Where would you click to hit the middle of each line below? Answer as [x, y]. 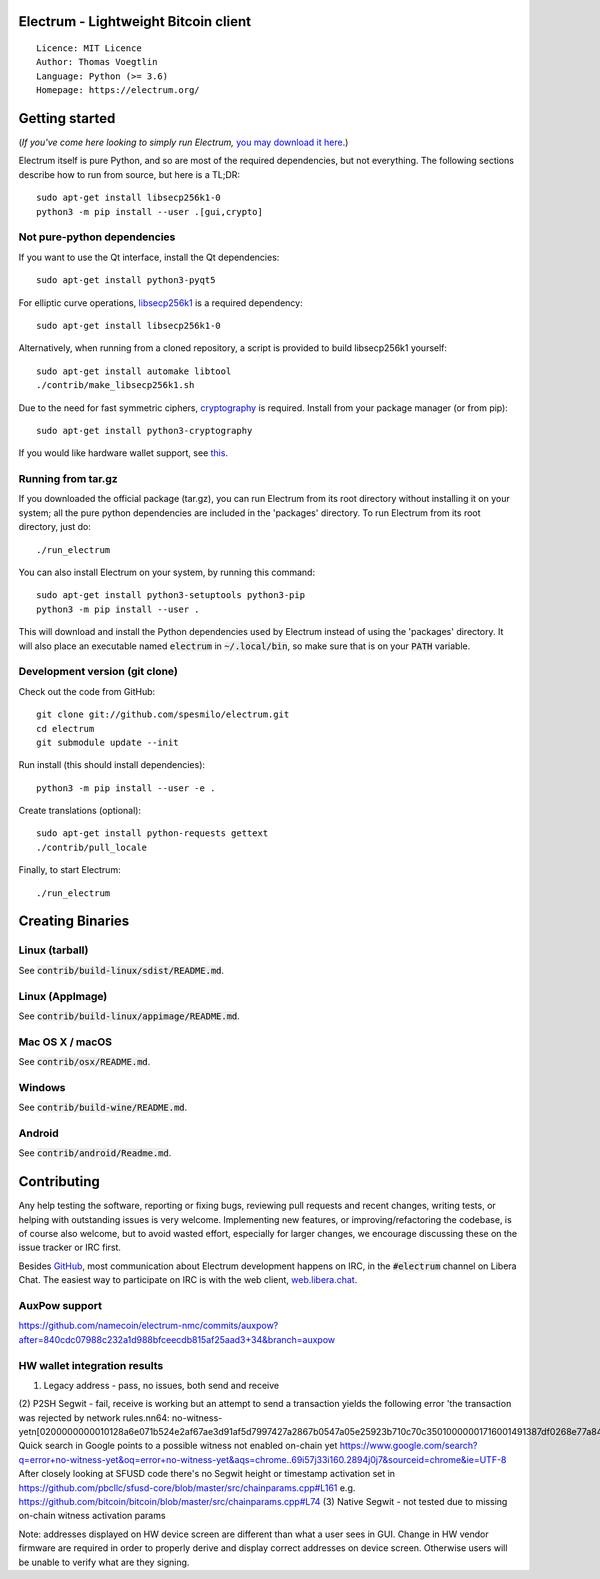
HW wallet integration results [91, 1365]
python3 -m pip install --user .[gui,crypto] [150, 211]
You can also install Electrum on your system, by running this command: [166, 572]
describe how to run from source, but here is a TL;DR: [129, 174]
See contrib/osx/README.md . [84, 1062]
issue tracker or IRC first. [70, 1247]
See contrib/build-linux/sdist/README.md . [121, 970]
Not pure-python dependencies [97, 237]
